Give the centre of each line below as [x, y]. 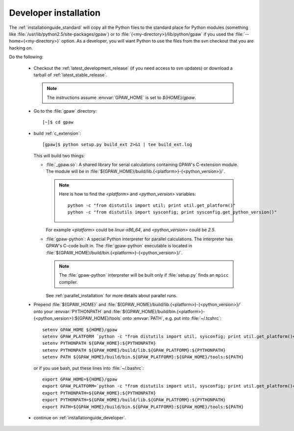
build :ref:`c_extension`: [57, 133]
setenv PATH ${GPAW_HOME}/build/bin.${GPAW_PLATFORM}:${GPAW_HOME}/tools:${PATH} [143, 357]
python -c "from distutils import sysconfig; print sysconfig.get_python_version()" [172, 212]
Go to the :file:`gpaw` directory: [65, 111]
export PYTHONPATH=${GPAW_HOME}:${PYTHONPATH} [99, 393]
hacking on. [21, 48]
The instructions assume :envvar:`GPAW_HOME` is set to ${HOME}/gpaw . [121, 97]
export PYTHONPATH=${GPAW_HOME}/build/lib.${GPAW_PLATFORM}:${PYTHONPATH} [134, 400]
